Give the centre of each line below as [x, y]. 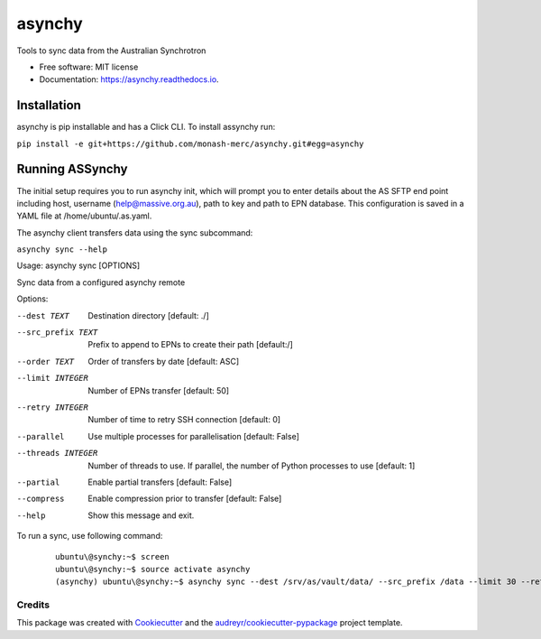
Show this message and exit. [141, 515]
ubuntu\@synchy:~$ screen [113, 556]
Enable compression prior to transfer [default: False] [185, 499]
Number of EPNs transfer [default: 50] [159, 390]
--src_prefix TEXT [57, 333]
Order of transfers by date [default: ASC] [164, 361]
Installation [49, 105]
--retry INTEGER [53, 407]
